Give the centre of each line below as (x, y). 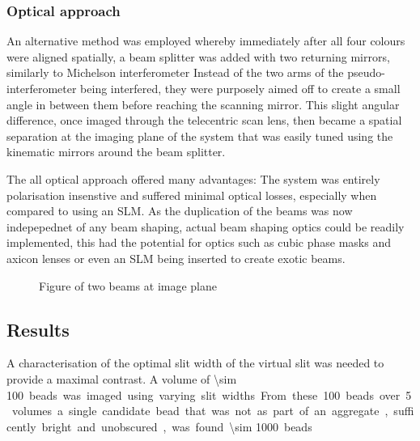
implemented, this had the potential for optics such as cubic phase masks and (199, 242)
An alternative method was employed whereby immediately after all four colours (206, 41)
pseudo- (366, 72)
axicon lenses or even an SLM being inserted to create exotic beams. (176, 258)
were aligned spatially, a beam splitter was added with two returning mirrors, (198, 56)
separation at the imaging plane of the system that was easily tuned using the (200, 136)
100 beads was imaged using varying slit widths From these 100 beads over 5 (209, 394)
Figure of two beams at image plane (128, 285)
